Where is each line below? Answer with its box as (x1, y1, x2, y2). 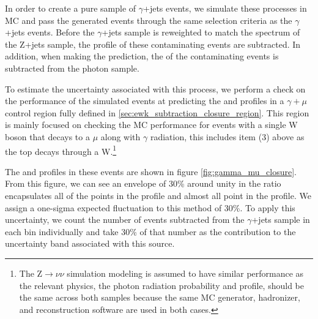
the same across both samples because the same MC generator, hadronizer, (19, 291, 300, 304)
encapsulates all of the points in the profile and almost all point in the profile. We (5, 189, 311, 201)
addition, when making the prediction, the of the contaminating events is (5, 50, 279, 62)
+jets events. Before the (5, 26, 95, 39)
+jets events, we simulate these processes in (143, 2, 307, 14)
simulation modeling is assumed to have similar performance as (67, 266, 304, 279)
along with (100, 130, 141, 143)
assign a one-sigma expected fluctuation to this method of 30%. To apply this (5, 201, 295, 214)
